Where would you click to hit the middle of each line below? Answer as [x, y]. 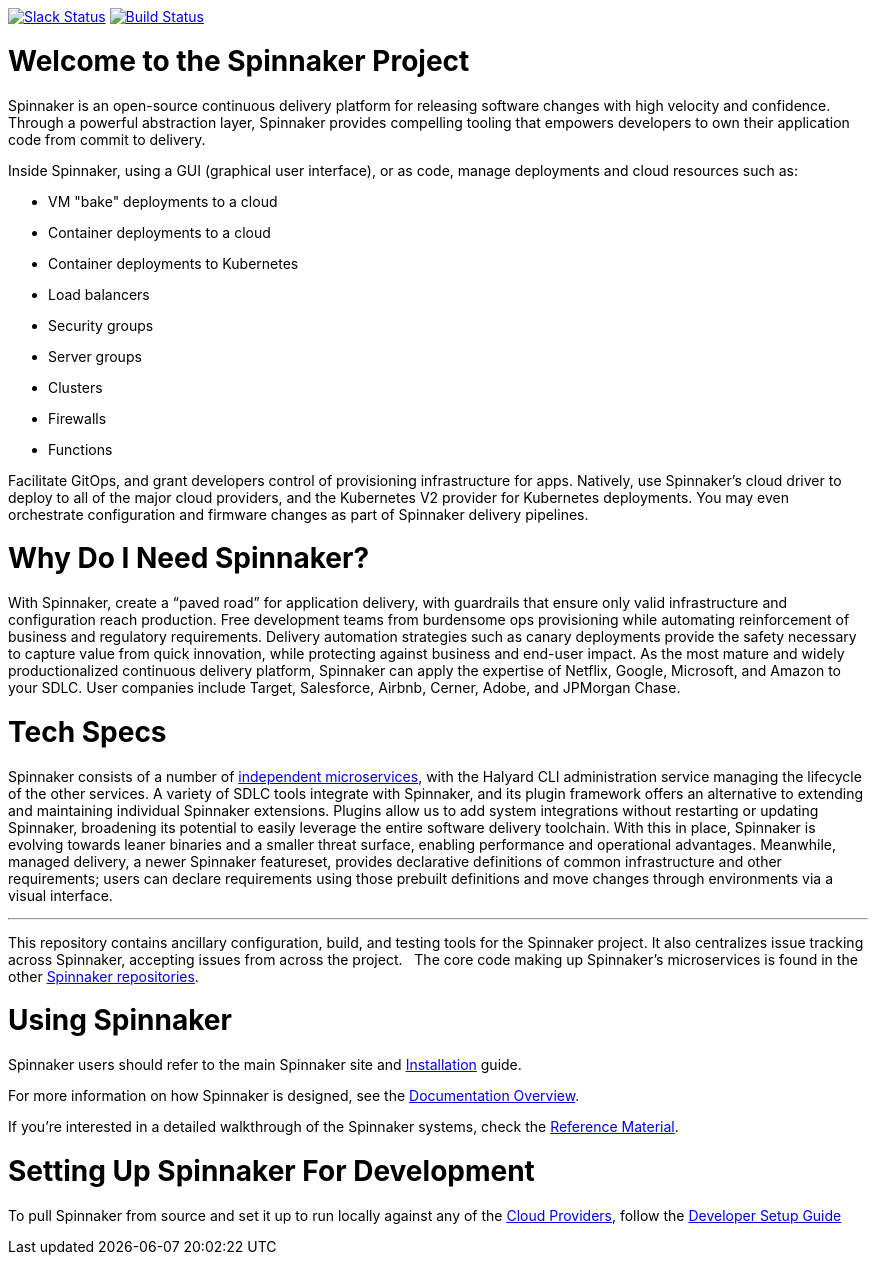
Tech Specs [87, 731]
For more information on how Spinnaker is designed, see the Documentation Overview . [294, 1095]
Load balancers [99, 294]
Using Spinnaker [120, 1020]
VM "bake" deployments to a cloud [163, 201]
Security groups [101, 325]
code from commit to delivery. [107, 139]
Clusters [75, 387]
